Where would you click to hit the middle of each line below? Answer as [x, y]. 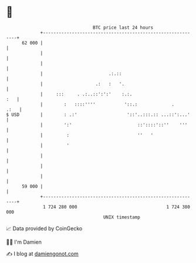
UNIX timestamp [122, 217]
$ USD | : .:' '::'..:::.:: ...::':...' [98, 115]
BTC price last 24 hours [123, 28]
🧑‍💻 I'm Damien [24, 242]
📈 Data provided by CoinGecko [44, 228]
